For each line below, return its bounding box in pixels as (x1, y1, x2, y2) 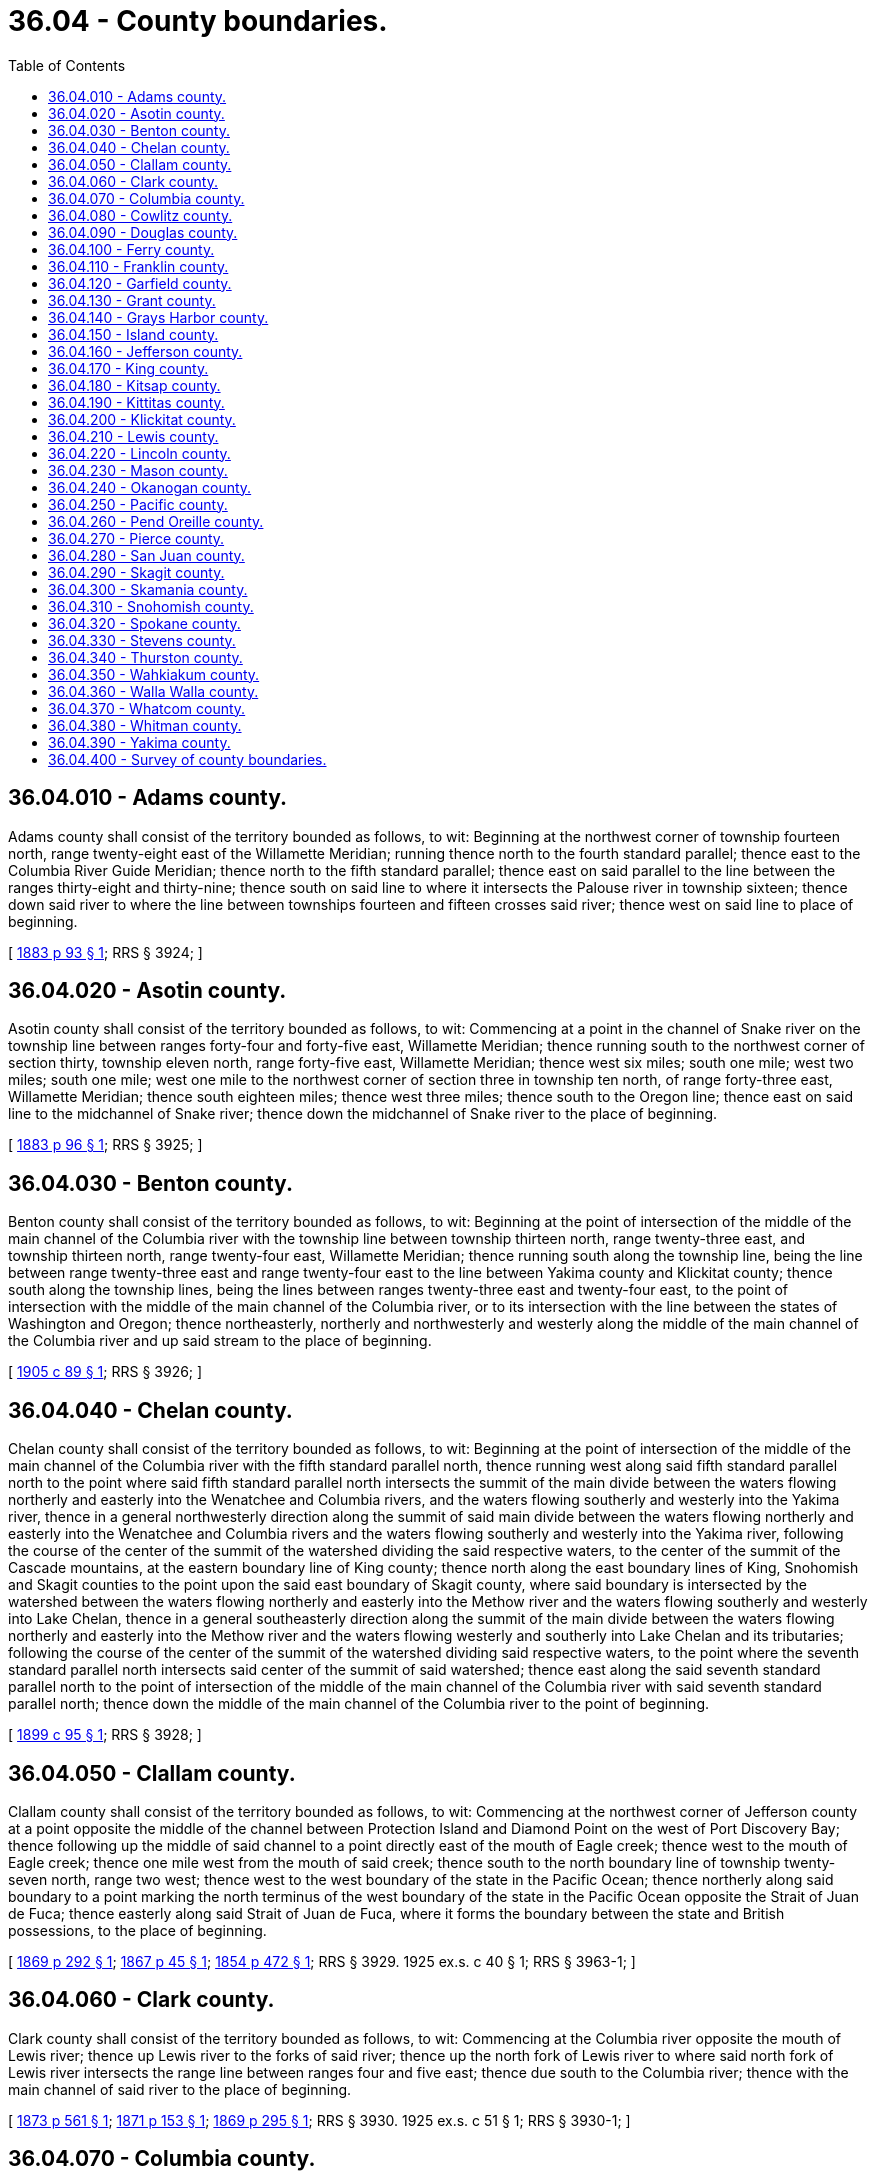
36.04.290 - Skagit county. (48, 563, 225, 581)
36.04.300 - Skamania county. (48, 580, 248, 598)
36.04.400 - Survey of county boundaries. (48, 750, 327, 768)
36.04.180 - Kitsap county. (48, 376, 221, 394)
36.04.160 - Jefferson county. (48, 342, 243, 360)
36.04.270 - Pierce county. (48, 529, 225, 547)
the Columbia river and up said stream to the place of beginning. (8, 1332, 432, 1350)
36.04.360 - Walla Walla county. (48, 682, 259, 700)
